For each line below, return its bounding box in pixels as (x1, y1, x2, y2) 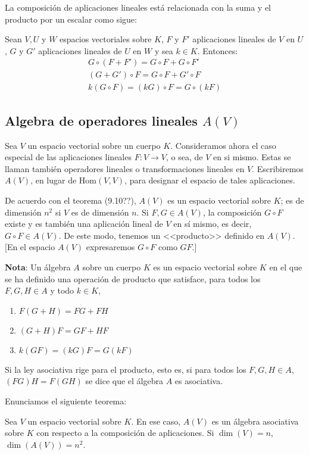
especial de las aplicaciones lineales (5, 151, 132, 163)
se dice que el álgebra (85, 375, 163, 387)
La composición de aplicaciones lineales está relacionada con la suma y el (5, 1, 271, 13)
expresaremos (86, 241, 135, 253)
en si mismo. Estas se (213, 151, 291, 163)
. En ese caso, (131, 415, 181, 427)
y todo (50, 284, 74, 297)
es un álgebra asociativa (211, 415, 299, 427)
